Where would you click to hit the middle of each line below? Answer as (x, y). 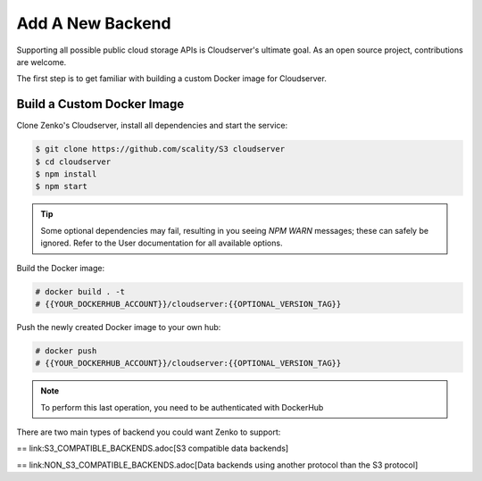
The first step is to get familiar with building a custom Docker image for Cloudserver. (172, 79)
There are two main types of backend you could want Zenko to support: (149, 432)
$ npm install (66, 174)
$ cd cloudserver (73, 162)
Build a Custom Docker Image (100, 104)
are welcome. (42, 62)
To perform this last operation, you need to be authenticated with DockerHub (182, 407)
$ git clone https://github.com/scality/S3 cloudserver (160, 149)
